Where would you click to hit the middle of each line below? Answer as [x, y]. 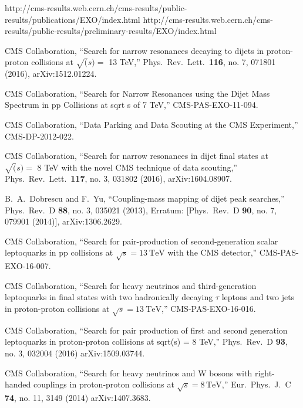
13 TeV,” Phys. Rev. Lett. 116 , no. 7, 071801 [192, 62]
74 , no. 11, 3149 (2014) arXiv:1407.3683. [78, 397]
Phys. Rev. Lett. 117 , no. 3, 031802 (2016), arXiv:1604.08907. [118, 178]
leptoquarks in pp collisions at [59, 252]
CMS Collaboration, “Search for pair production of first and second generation [146, 330]
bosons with [231, 373]
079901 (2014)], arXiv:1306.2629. [63, 221]
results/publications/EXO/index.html [73, 19]
